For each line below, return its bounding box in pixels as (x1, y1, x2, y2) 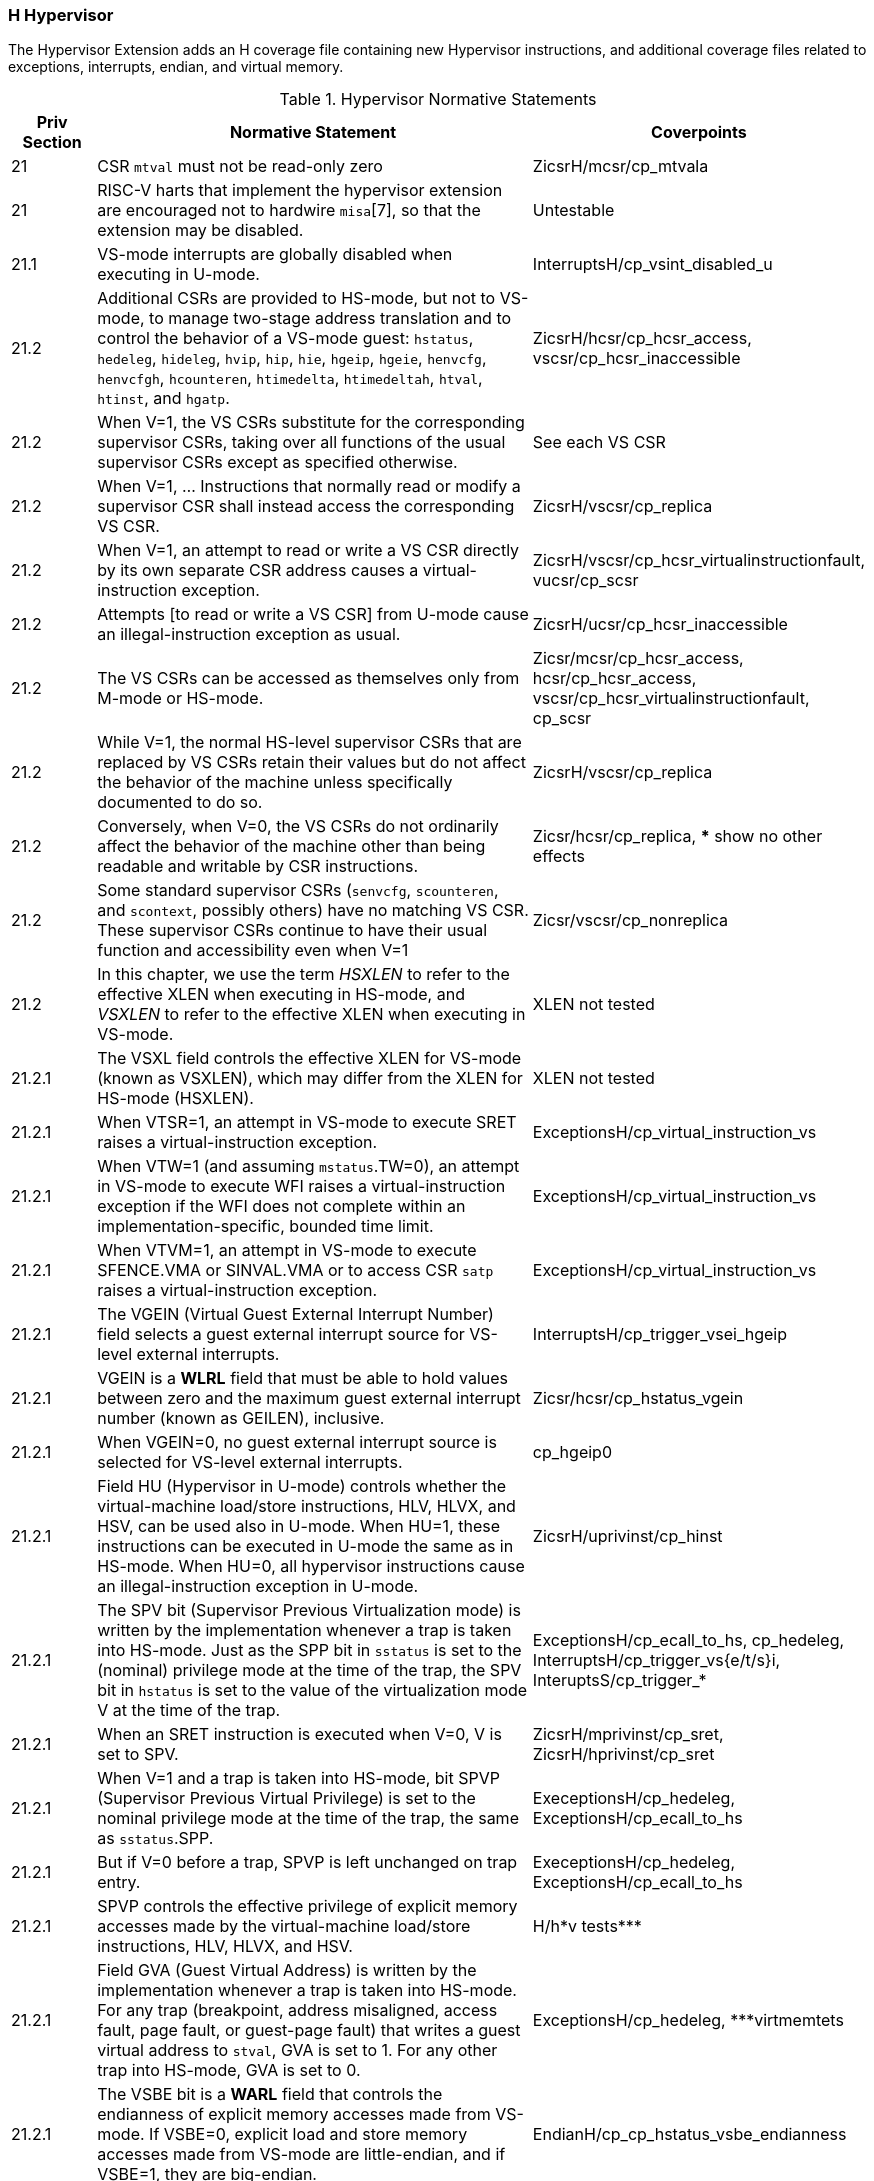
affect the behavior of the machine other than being (97, 836, 486, 857)
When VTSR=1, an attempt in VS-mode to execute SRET (97, 1112, 517, 1133)
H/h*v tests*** (532, 1916, 642, 1937)
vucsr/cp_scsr (532, 570, 639, 591)
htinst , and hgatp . (97, 388, 230, 409)
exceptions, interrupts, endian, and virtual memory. (8, 58, 344, 76)
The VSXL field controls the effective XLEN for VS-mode (97, 1048, 522, 1069)
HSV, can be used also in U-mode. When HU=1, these (97, 1516, 501, 1537)
